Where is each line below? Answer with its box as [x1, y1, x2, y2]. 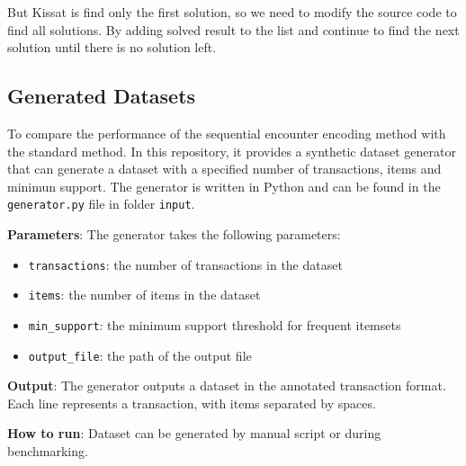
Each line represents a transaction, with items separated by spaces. [7, 393, 376, 412]
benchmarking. [7, 442, 88, 461]
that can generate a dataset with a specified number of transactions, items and [7, 159, 442, 178]
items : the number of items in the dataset [28, 285, 261, 304]
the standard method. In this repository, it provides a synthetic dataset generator [7, 141, 456, 160]
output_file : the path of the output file [28, 345, 252, 364]
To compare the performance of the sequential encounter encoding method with [7, 123, 446, 142]
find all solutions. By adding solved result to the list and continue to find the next [7, 20, 460, 39]
